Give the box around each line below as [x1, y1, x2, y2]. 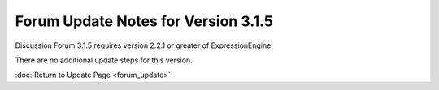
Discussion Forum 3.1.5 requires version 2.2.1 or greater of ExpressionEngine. [15, 41, 274, 50]
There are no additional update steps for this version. [15, 55, 193, 65]
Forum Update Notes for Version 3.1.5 [15, 12, 274, 30]
